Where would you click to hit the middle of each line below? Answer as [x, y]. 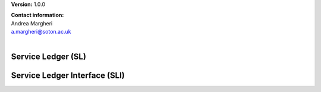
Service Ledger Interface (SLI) [68, 76]
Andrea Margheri [32, 23]
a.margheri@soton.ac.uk [41, 32]
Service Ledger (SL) [48, 57]
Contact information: [37, 15]
